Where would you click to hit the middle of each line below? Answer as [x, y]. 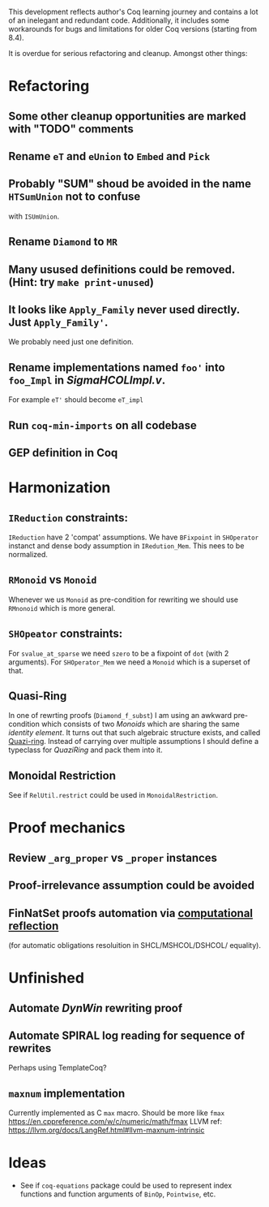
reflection [34, 926]
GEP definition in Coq [63, 453]
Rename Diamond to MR [63, 242]
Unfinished [47, 978]
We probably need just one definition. [71, 342]
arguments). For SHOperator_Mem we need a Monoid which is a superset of [130, 662]
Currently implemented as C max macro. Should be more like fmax [117, 1113]
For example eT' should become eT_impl [76, 400]
